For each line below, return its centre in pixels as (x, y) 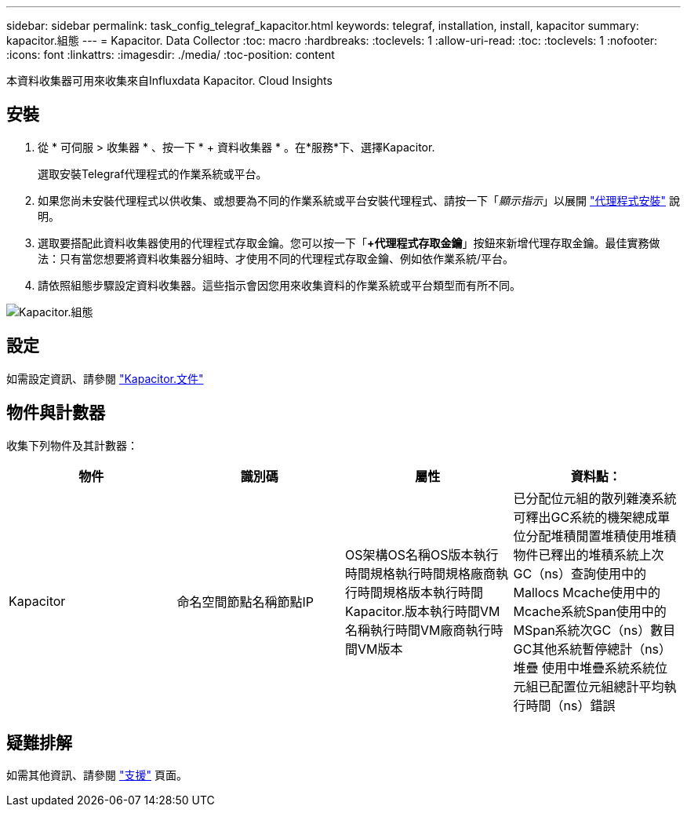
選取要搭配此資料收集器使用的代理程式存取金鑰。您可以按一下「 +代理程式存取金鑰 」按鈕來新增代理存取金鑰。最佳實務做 (349, 242)
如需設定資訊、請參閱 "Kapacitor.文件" (105, 378)
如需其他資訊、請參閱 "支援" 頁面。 (97, 775)
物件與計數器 (56, 413)
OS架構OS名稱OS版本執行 (422, 554)
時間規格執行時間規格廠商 (421, 573)
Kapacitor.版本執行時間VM (423, 611)
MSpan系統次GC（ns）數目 (594, 630)
